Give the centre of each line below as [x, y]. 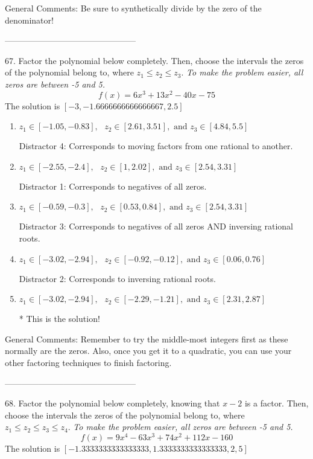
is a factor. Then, [277, 403]
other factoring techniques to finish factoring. [88, 362]
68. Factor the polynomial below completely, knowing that [112, 403]
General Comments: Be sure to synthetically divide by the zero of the [133, 8]
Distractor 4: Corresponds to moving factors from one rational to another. [156, 146]
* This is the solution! [59, 319]
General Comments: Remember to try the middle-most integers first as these [147, 339]
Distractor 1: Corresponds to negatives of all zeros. [113, 186]
